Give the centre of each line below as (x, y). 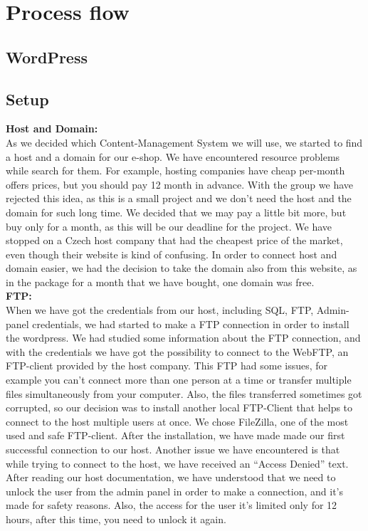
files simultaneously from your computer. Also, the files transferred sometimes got (184, 393)
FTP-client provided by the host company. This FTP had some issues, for (167, 366)
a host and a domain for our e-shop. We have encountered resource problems (173, 156)
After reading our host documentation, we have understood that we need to (171, 477)
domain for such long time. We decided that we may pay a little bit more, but (176, 212)
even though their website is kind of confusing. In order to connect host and (172, 254)
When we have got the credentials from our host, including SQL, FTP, (160, 310)
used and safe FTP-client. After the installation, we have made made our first (175, 435)
